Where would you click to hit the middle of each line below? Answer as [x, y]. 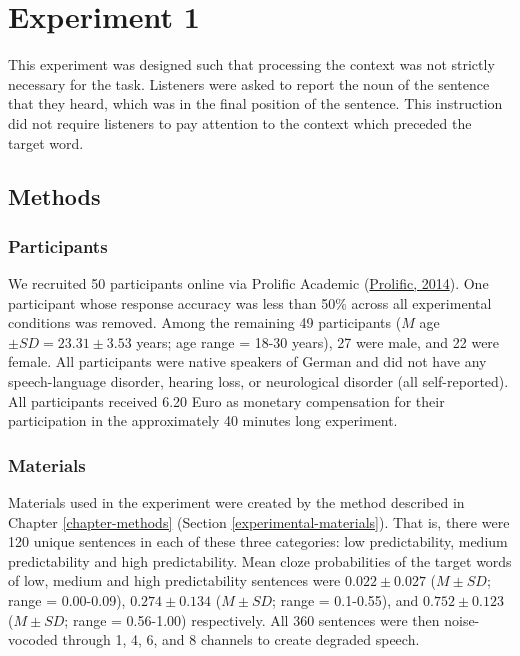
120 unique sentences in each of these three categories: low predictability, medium [258, 541]
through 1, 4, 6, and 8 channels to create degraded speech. [241, 639]
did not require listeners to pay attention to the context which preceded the [240, 122]
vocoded [33, 639]
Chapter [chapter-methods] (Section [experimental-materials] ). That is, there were [259, 521]
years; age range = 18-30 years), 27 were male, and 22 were [318, 341]
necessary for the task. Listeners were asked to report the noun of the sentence [249, 83]
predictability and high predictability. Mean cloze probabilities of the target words [260, 560]
